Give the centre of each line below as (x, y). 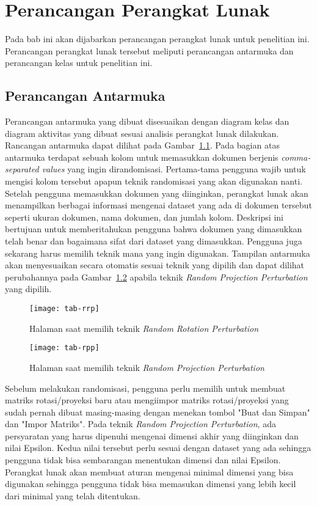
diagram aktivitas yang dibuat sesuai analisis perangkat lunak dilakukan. (142, 133)
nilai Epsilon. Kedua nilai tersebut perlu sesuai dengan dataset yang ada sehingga (158, 448)
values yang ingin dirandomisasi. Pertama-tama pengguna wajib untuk (174, 169)
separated (22, 169)
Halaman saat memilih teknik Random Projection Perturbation (147, 367)
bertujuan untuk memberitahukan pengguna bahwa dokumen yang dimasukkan (154, 229)
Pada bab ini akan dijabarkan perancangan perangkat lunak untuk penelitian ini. (157, 39)
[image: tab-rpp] (64, 348)
